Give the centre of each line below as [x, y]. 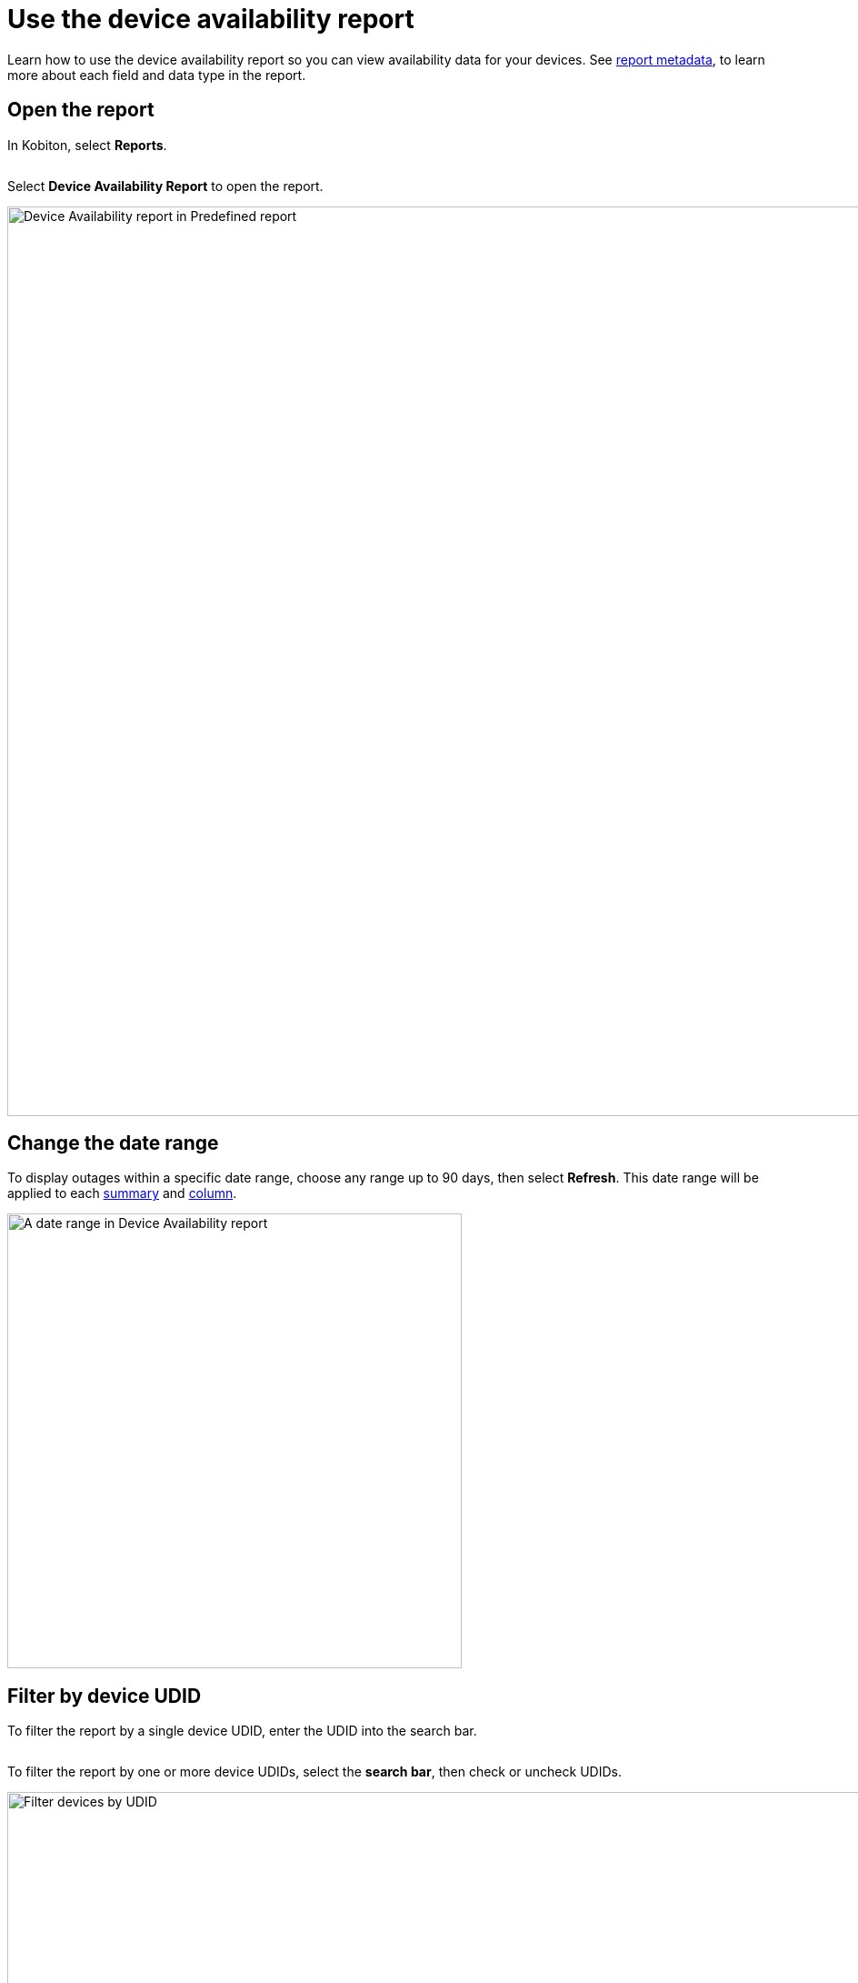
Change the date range [113, 1143]
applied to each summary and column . [122, 1193]
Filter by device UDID [105, 1696]
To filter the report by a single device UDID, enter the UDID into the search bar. [242, 1731]
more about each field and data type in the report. [157, 75]
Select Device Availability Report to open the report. [165, 186]
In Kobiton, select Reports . [87, 145]
